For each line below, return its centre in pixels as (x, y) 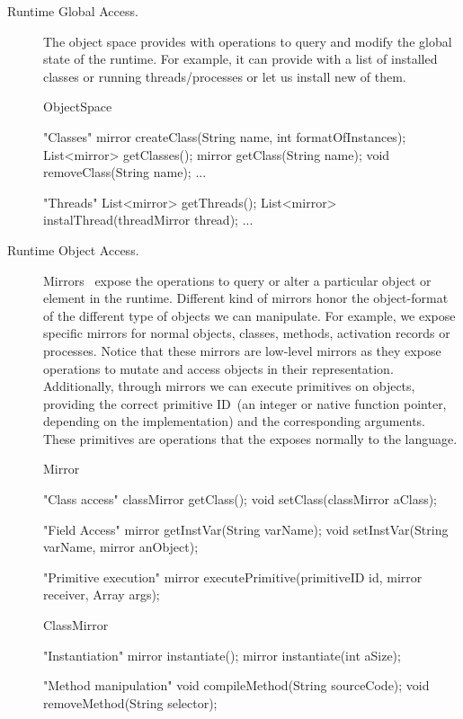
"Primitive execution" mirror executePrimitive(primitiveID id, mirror (233, 577)
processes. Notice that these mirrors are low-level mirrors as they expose (242, 350)
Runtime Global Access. (73, 11)
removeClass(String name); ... (125, 172)
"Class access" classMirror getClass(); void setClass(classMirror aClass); (240, 499)
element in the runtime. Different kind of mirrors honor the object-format (246, 298)
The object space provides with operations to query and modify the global (248, 41)
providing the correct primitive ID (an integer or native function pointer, (245, 403)
